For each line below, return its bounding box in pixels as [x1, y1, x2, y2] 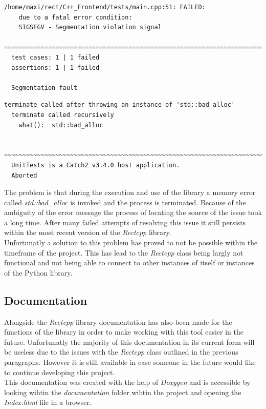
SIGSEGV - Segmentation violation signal [18, 24, 162, 31]
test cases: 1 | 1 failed [11, 53, 100, 61]
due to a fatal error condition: [18, 13, 132, 21]
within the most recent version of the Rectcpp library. [4, 227, 171, 238]
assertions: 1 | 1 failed [11, 64, 100, 71]
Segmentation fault [11, 84, 78, 91]
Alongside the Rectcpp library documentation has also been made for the [4, 316, 232, 327]
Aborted [11, 171, 37, 179]
